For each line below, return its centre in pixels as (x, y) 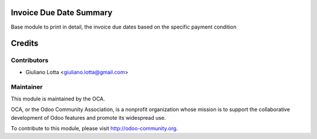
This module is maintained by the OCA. (58, 99)
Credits (25, 44)
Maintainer (27, 87)
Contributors (30, 60)
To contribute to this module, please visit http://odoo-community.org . (95, 128)
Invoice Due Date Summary (62, 13)
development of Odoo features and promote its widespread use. (88, 117)
